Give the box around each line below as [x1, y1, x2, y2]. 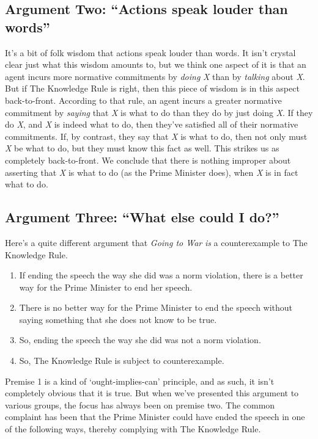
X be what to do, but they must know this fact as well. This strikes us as [5, 142, 279, 154]
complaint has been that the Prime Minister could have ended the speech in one [5, 410, 305, 423]
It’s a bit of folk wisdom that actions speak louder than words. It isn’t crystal [5, 46, 296, 59]
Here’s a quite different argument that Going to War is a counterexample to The [5, 236, 308, 249]
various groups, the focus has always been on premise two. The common [5, 398, 275, 411]
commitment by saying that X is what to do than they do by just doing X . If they [5, 106, 313, 118]
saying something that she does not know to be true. [19, 313, 217, 325]
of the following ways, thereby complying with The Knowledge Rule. [5, 423, 261, 435]
